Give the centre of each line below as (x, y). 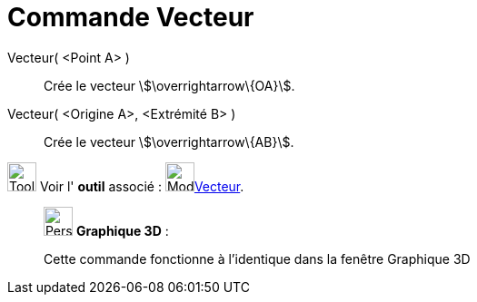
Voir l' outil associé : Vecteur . (142, 186)
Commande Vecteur (131, 17)
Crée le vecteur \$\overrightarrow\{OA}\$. (169, 85)
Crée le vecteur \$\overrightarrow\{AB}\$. (169, 141)
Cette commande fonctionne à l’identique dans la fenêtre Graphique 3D (257, 258)
